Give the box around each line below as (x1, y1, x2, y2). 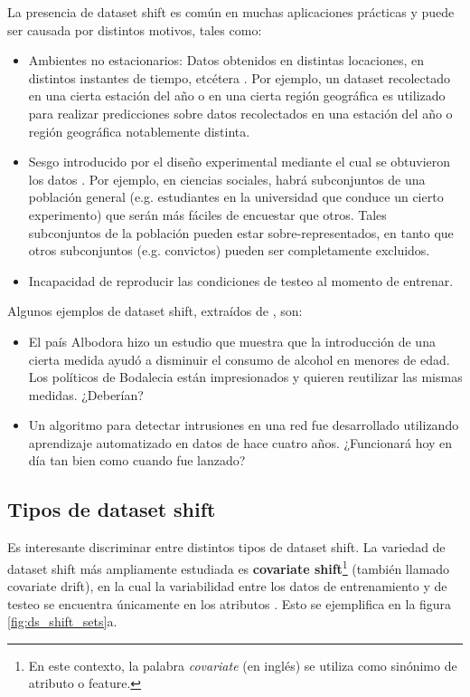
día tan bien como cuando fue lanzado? (28, 451, 246, 470)
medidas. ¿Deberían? (28, 385, 144, 404)
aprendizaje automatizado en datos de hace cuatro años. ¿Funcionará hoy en (28, 433, 453, 452)
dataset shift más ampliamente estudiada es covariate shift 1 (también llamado (7, 556, 450, 578)
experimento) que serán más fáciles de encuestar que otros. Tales (28, 205, 387, 224)
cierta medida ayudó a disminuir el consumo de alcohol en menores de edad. (28, 349, 450, 368)
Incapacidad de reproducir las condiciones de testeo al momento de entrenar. (28, 271, 454, 290)
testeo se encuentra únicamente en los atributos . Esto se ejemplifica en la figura (7, 594, 452, 613)
